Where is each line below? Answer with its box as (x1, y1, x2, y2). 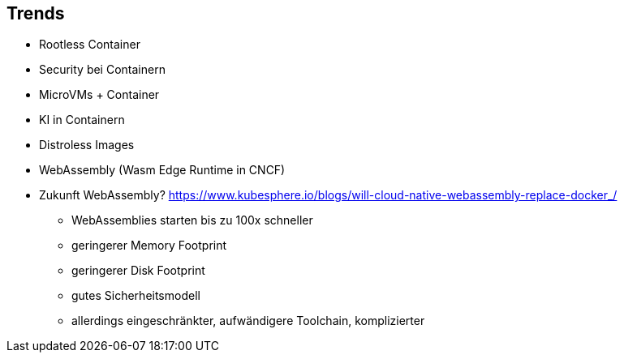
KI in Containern (39, 113, 125, 127)
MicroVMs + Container (39, 88, 160, 102)
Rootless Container (39, 37, 140, 52)
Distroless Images (39, 138, 135, 152)
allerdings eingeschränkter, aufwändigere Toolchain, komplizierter (71, 314, 425, 328)
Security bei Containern (39, 62, 166, 77)
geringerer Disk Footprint (71, 263, 205, 278)
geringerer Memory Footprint (71, 238, 227, 253)
